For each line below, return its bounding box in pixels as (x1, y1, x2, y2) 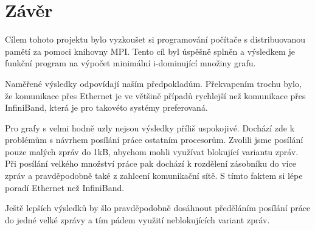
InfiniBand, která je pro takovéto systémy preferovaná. (5, 101, 208, 114)
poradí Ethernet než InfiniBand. (5, 181, 125, 193)
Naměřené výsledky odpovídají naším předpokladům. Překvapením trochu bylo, (5, 77, 302, 89)
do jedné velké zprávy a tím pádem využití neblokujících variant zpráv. (5, 213, 270, 226)
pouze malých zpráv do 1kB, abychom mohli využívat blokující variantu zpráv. (5, 145, 299, 158)
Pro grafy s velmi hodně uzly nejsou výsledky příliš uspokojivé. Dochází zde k (5, 121, 295, 134)
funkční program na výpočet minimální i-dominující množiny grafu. (5, 57, 256, 69)
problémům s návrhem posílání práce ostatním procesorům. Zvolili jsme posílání (5, 133, 303, 146)
